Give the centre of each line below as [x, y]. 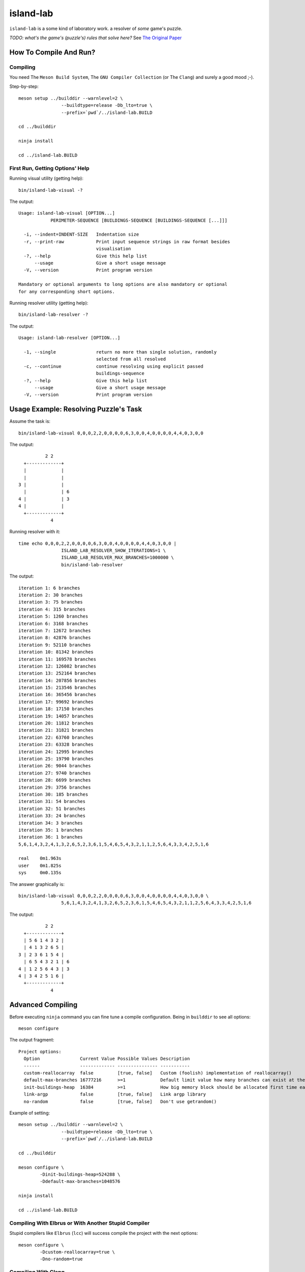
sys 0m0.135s [40, 873]
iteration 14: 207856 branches [57, 680]
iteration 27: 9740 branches [55, 773]
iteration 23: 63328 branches [56, 745]
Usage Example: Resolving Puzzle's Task [76, 409]
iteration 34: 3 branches [51, 823]
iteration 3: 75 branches [51, 602]
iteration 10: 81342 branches [56, 652]
